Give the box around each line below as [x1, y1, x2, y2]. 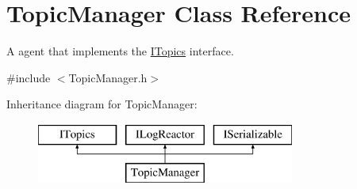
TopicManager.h [68, 69, 148, 85]
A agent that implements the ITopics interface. [6, 43, 234, 59]
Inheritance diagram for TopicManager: [6, 96, 198, 112]
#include [6, 69, 51, 85]
